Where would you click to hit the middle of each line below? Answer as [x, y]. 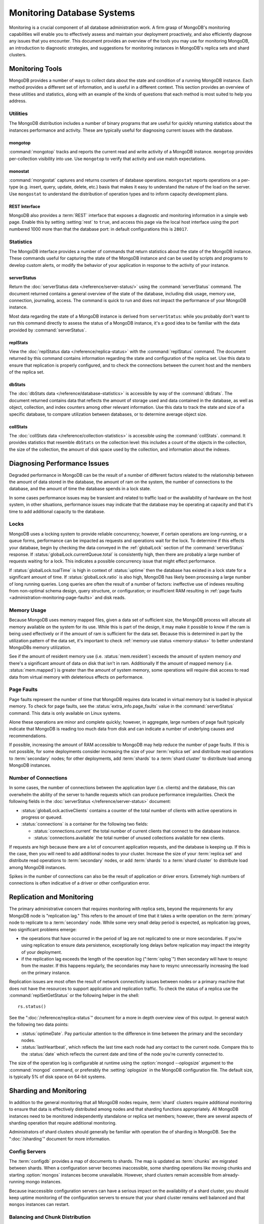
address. [18, 101]
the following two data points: [39, 1024]
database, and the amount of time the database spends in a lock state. [80, 489]
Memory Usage [28, 611]
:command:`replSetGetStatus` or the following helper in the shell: [74, 995]
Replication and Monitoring [51, 897]
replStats [19, 342]
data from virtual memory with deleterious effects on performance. [76, 677]
